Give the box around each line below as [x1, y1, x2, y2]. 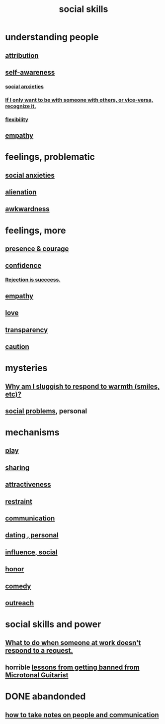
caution [5, 342, 30, 351]
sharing [5, 463, 30, 472]
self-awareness [5, 68, 55, 77]
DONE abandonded [5, 691, 86, 702]
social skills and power [5, 619, 101, 630]
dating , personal [5, 531, 59, 539]
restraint [5, 497, 32, 506]
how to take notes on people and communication [5, 711, 159, 719]
